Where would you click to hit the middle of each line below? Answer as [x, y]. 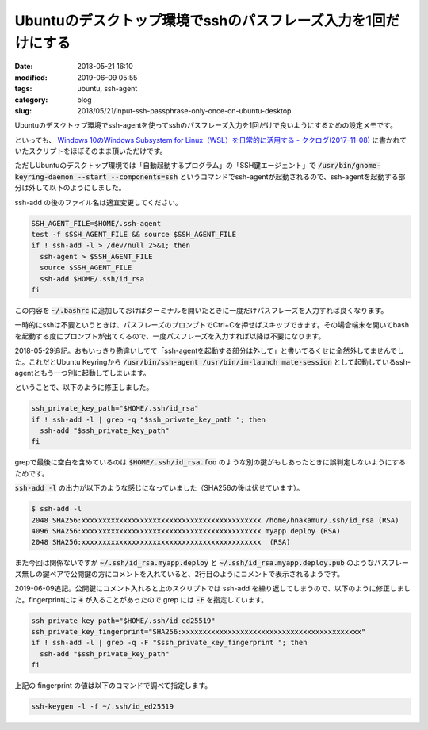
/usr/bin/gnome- [350, 166]
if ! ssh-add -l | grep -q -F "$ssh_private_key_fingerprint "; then [169, 643]
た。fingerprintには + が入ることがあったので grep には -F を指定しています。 [141, 599]
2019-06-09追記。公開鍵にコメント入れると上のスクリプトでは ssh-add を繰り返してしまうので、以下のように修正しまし [213, 589]
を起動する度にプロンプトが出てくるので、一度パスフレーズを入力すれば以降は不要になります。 [170, 336]
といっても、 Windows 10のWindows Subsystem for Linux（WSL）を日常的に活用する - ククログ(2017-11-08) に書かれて [211, 140]
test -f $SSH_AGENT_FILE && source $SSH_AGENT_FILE [134, 235]
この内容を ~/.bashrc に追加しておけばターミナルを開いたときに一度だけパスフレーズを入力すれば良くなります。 [201, 310]
